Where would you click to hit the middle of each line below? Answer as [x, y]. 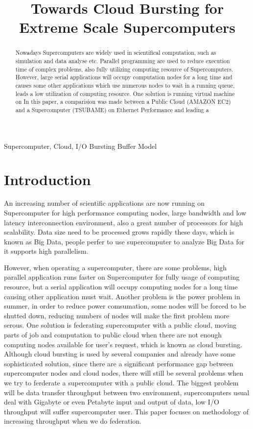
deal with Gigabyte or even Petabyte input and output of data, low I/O [112, 402]
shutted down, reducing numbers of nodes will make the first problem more [117, 315]
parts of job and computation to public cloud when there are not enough [113, 335]
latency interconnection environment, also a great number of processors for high [124, 222]
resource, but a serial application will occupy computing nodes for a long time [121, 287]
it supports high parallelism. [46, 251]
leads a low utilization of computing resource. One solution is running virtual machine [125, 93]
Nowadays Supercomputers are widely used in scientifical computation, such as [116, 53]
